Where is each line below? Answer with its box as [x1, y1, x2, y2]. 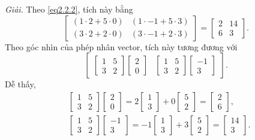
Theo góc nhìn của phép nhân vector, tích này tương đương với [5, 40, 238, 53]
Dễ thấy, [5, 78, 36, 90]
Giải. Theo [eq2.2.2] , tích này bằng [5, 3, 133, 15]
